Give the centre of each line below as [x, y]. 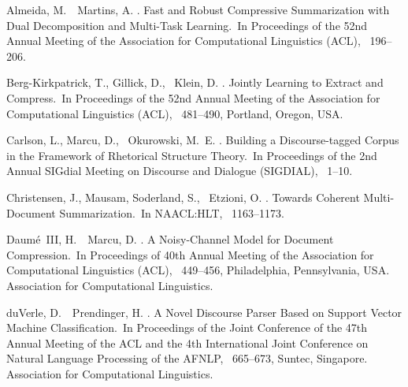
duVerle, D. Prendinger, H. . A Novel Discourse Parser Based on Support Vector [204, 312]
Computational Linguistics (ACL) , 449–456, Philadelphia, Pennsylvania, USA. [198, 270]
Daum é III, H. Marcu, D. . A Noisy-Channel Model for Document [170, 239]
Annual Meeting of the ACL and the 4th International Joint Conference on [187, 342]
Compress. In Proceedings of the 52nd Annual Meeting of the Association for [193, 97]
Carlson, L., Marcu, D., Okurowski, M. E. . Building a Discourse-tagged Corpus [203, 140]
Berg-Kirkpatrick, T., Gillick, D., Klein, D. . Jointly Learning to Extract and [195, 82]
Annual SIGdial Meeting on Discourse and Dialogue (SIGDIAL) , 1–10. [180, 171]
